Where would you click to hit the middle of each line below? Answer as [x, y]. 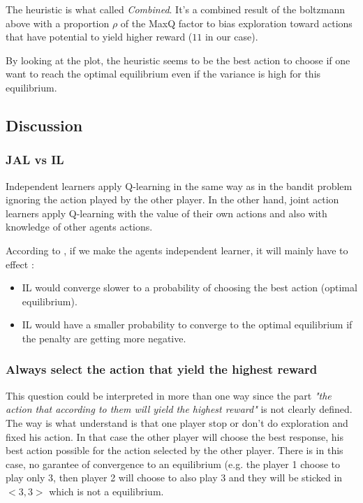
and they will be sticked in [286, 478]
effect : [20, 264]
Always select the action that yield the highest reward [162, 369]
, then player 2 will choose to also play [135, 478]
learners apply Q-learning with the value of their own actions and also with [166, 213]
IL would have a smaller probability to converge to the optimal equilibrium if [187, 325]
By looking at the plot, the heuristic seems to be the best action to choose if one [178, 60]
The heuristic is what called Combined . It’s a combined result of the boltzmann [175, 9]
